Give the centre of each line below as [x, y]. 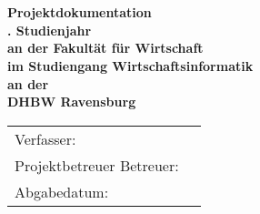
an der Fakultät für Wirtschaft [105, 48]
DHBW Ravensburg [72, 102]
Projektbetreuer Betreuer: [97, 165]
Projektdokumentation [80, 12]
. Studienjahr [50, 30]
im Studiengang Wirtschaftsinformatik [130, 65]
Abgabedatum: [62, 191]
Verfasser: [45, 138]
